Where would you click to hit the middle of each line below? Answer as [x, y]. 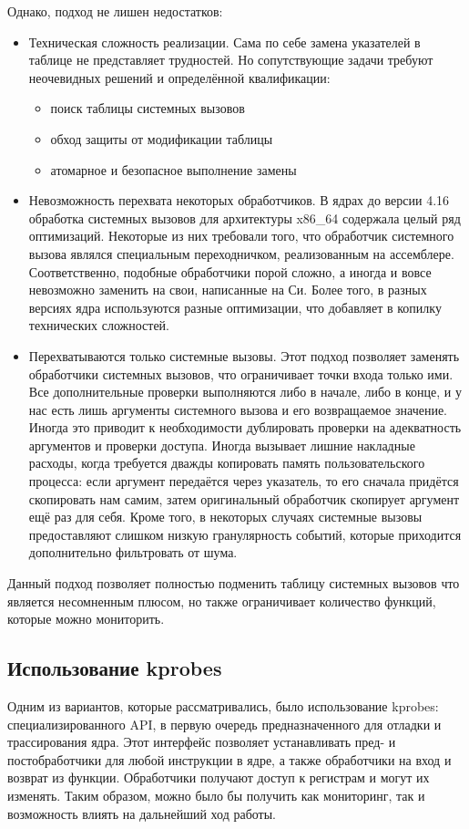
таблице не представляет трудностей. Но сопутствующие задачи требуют [231, 60]
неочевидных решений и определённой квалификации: [179, 77]
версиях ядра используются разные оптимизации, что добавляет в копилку [235, 307]
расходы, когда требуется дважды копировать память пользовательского [227, 463]
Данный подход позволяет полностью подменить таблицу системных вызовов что [234, 583]
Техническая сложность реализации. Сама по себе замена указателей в [224, 41]
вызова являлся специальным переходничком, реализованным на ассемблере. [241, 253]
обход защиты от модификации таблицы [162, 138]
